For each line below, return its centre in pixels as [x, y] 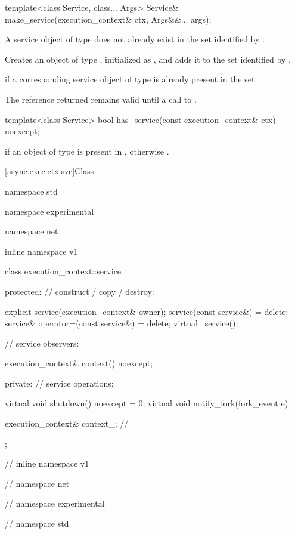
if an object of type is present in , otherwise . [87, 151]
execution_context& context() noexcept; [79, 363]
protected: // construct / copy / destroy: [80, 291]
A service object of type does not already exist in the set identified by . [135, 39]
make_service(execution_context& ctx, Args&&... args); [108, 19]
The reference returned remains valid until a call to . [101, 99]
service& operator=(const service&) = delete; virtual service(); [122, 323]
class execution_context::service [63, 271]
